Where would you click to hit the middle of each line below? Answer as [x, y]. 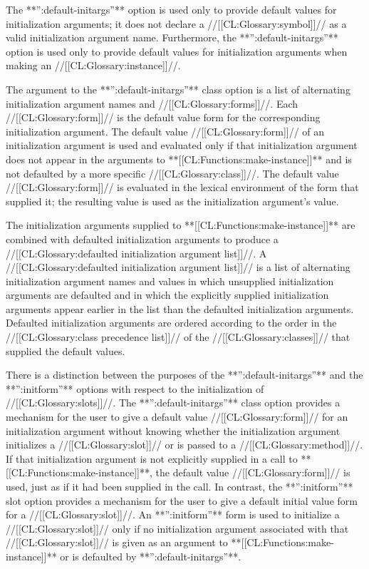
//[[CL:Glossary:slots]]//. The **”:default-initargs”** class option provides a [173, 403]
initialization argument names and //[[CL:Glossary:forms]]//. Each [152, 103]
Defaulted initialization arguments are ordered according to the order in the [171, 323]
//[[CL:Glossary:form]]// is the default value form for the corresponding [163, 117]
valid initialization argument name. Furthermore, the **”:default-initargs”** [172, 37]
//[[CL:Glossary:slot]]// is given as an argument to [117, 542]
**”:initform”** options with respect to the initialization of [135, 388]
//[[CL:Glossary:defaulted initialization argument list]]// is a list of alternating [178, 267]
